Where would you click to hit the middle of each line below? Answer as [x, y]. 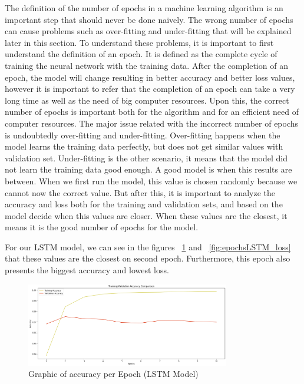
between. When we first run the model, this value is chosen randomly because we [151, 181]
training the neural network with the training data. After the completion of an [146, 65]
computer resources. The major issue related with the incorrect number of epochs [152, 123]
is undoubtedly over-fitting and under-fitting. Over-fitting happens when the [143, 135]
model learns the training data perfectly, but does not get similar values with [144, 146]
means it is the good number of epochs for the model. [102, 227]
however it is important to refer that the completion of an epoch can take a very [150, 89]
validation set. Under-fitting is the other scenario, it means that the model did [146, 158]
